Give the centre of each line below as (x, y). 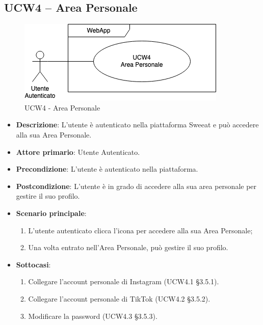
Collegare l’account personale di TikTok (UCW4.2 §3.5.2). (119, 298)
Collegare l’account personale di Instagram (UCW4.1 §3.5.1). (124, 281)
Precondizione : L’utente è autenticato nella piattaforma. (107, 169)
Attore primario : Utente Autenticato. (78, 152)
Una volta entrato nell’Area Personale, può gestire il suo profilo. (128, 247)
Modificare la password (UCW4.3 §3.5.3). (93, 316)
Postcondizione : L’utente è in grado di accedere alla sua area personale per (136, 186)
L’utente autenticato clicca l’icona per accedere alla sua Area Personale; (140, 230)
